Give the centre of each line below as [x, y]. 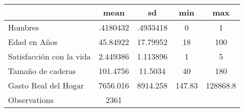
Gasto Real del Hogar [46, 85]
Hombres [24, 27]
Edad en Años [33, 42]
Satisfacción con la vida [49, 56]
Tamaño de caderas [42, 71]
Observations [31, 100]
